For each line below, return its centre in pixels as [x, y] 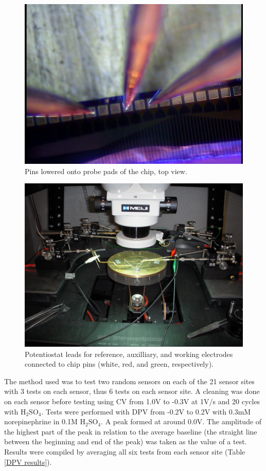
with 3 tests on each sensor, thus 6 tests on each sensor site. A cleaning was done [132, 391]
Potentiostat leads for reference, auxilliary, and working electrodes [129, 354]
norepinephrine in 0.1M [41, 421]
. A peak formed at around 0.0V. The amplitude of [181, 421]
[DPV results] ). [28, 461]
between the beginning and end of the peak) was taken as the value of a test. [126, 441]
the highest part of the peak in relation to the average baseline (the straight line [131, 431]
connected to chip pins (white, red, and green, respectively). [119, 364]
